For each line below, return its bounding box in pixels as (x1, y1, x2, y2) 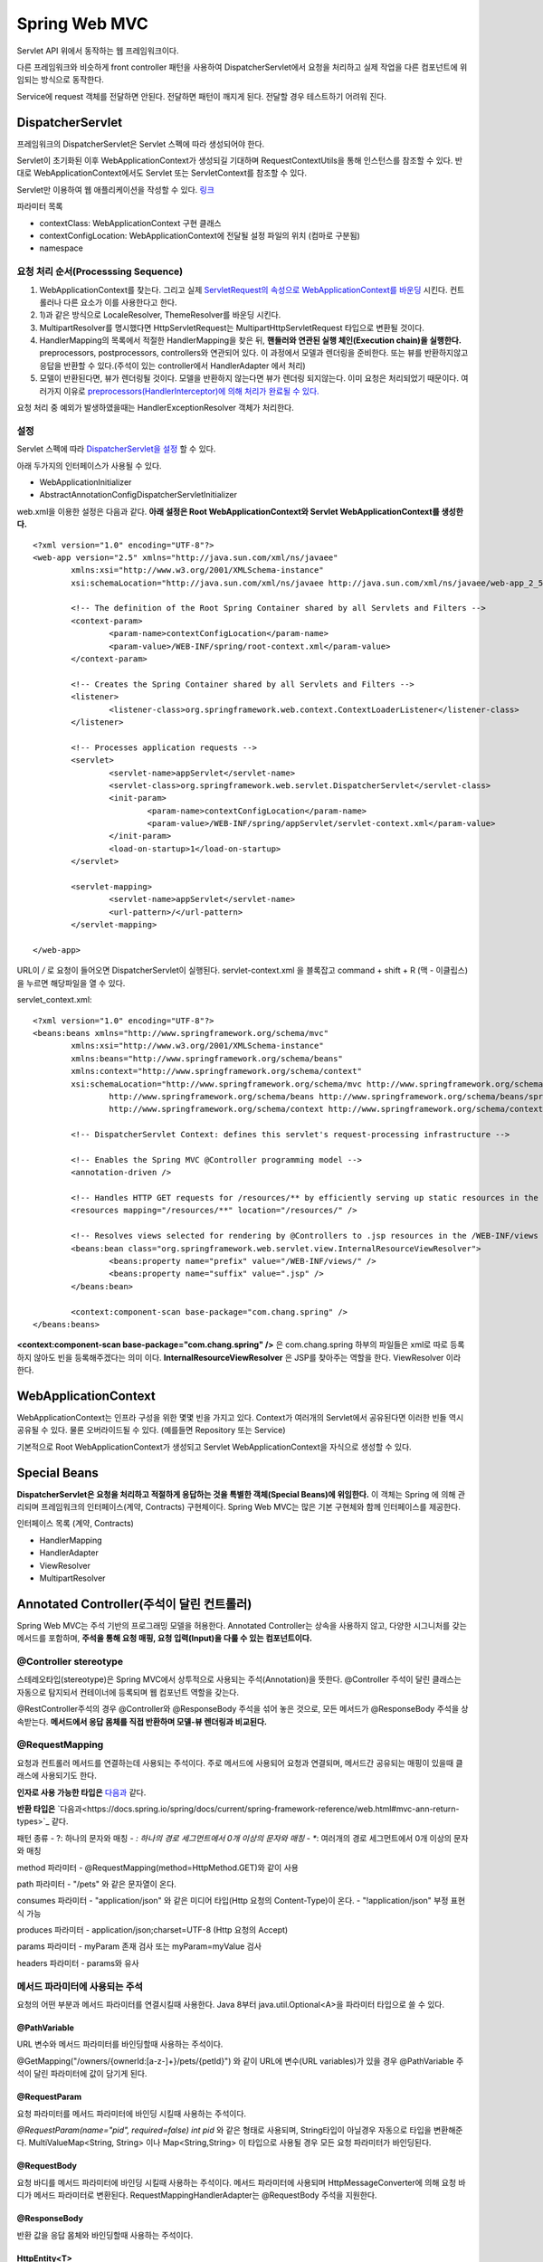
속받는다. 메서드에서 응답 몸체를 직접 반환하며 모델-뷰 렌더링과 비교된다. (16, 1716, 267, 1727)
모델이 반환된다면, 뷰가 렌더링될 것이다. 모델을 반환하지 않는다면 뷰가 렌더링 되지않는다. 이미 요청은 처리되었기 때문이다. (39, 373, 460, 384)
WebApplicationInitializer (39, 476, 132, 488)
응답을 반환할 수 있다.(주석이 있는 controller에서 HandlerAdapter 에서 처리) (39, 360, 307, 371)
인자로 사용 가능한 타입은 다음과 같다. (16, 1787, 147, 1798)
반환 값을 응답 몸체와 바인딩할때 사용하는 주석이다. (16, 2229, 194, 2240)
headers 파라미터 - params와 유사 (16, 1957, 139, 1968)
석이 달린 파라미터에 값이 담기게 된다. (16, 2068, 148, 2079)
